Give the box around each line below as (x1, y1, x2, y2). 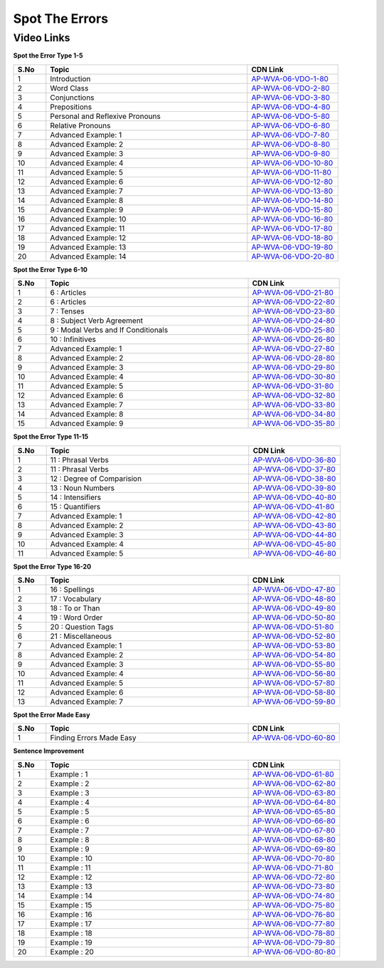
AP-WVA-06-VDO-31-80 (252, 381, 334, 391)
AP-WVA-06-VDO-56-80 (252, 668, 336, 678)
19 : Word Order (50, 613, 103, 623)
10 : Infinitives (50, 335, 96, 345)
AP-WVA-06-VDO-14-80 (251, 195, 334, 205)
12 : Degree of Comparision (50, 474, 142, 484)
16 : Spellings (50, 584, 95, 594)
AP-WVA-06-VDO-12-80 (251, 177, 334, 187)
